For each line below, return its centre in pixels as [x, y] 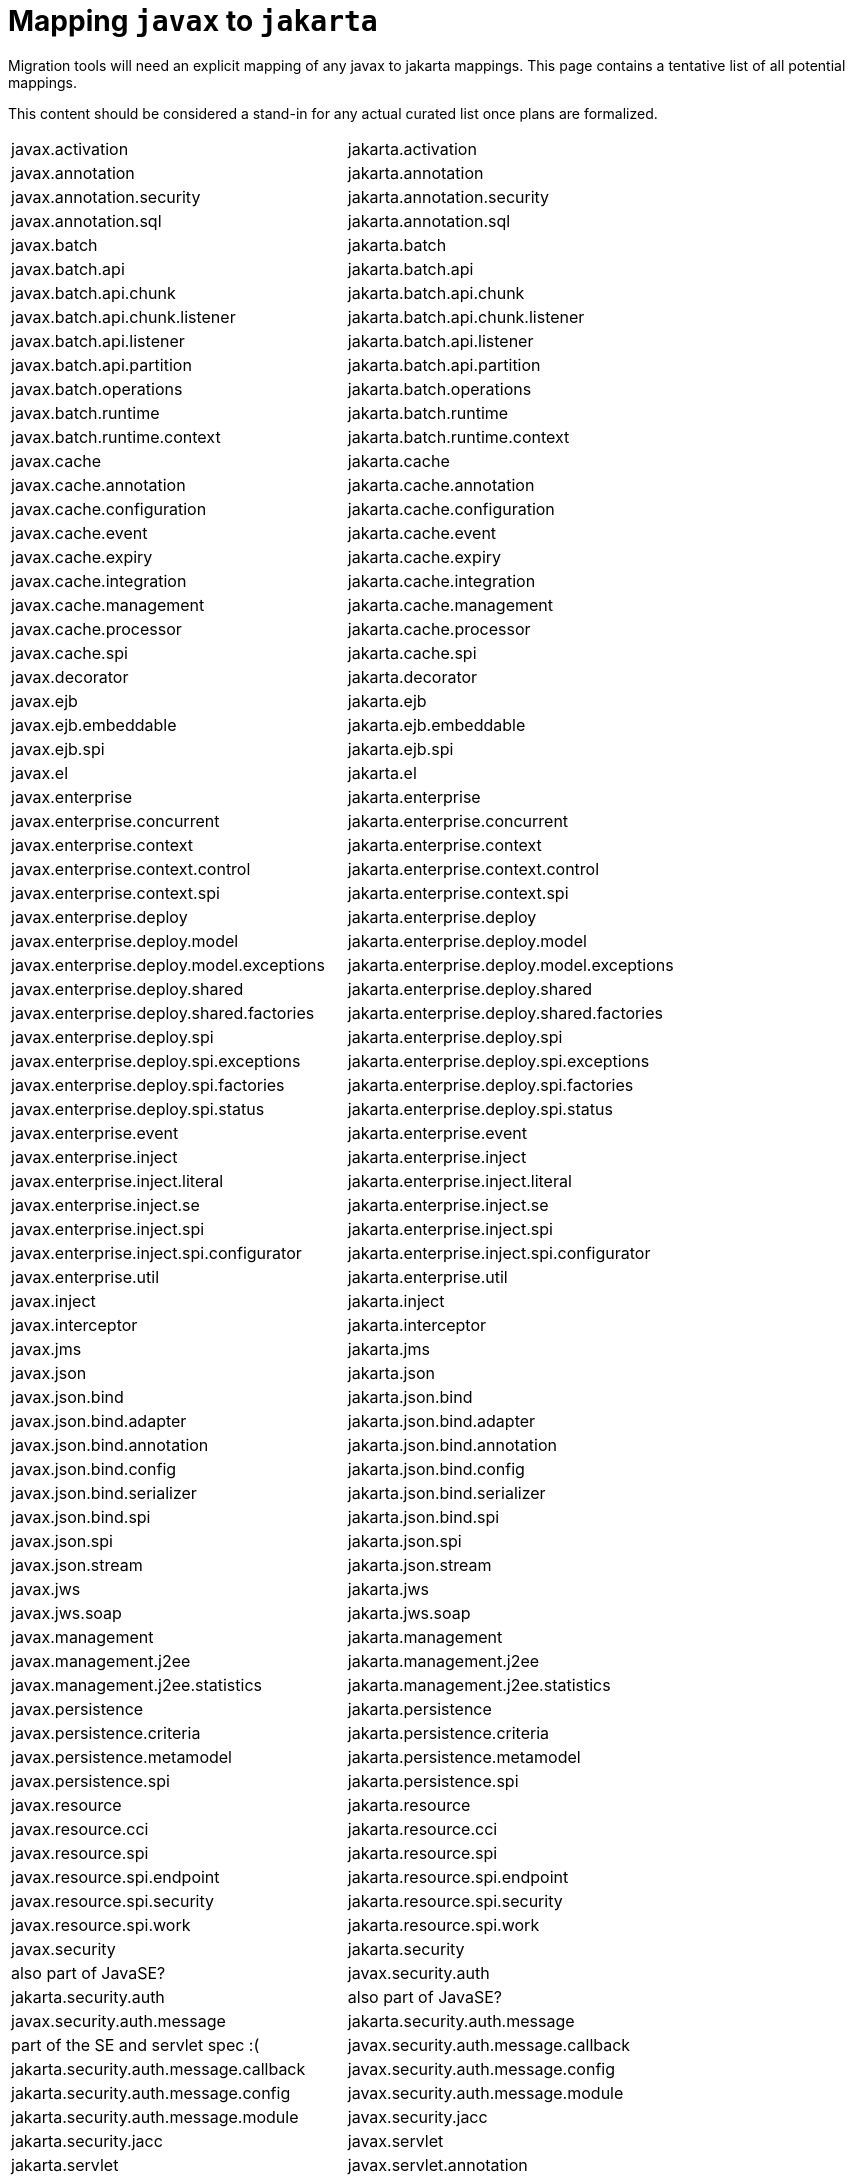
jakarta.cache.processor [439, 628]
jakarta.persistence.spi [433, 1780]
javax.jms [46, 1348]
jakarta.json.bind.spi [423, 1516]
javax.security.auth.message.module [485, 2092]
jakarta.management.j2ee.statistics [479, 1684]
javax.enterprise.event [95, 1132]
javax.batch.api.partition [101, 364]
